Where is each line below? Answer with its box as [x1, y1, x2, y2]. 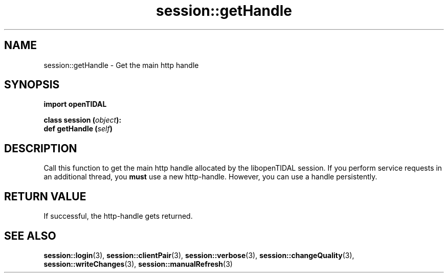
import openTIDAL [43, 100, 107, 109]
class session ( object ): [43, 116, 122, 125]
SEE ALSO [4, 229, 56, 242]
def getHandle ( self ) [43, 124, 113, 133]
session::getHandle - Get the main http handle [43, 60, 199, 70]
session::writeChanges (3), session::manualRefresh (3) [43, 259, 233, 268]
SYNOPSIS [4, 78, 60, 91]
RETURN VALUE [4, 190, 86, 203]
